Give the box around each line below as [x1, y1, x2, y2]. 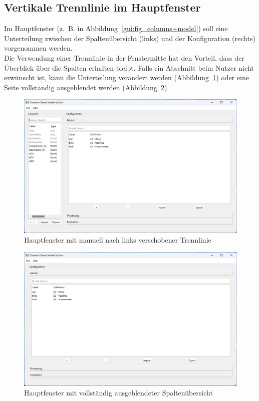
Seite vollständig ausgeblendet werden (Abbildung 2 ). [4, 82, 169, 92]
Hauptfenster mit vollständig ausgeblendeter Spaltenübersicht [24, 387, 213, 398]
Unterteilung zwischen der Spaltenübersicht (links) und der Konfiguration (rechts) [4, 33, 255, 43]
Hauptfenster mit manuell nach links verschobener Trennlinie [24, 235, 211, 245]
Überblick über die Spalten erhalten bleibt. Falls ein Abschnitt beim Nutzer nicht [4, 62, 254, 73]
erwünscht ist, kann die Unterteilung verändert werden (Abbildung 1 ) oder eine [4, 72, 249, 83]
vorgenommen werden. [4, 43, 73, 53]
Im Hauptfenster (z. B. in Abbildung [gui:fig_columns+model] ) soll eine [4, 23, 228, 34]
